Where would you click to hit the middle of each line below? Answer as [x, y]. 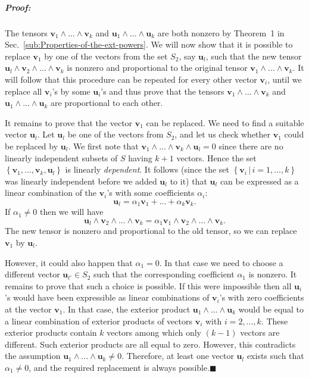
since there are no [251, 146]
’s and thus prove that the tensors [163, 91]
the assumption [33, 356]
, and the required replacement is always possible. [119, 367]
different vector [32, 274]
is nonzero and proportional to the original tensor [157, 68]
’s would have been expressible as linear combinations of [107, 297]
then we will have [71, 212]
